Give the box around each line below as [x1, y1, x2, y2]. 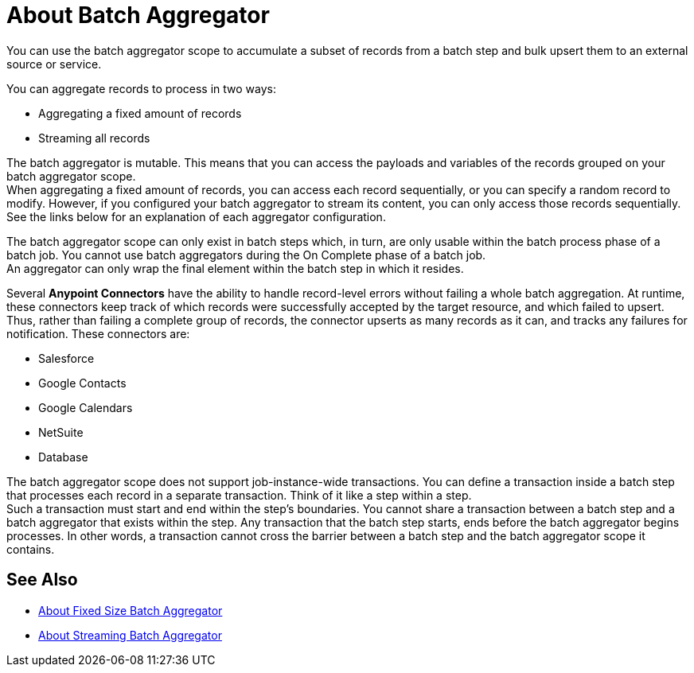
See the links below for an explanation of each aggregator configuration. [6, 209, 386, 224]
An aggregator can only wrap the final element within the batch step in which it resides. [6, 261, 464, 275]
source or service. [6, 56, 102, 71]
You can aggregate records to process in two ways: [6, 81, 276, 95]
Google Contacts [38, 375, 127, 390]
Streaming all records [38, 130, 150, 145]
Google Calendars [38, 400, 133, 414]
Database [38, 449, 88, 464]
